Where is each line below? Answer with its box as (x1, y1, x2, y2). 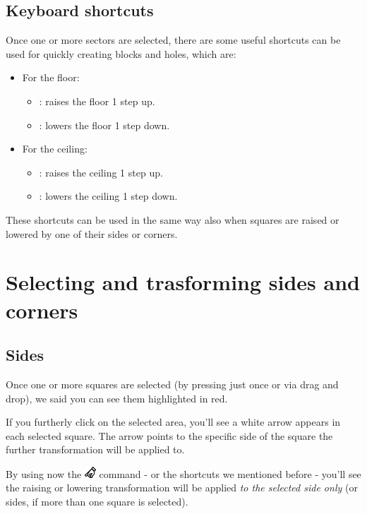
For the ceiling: (22, 141, 88, 156)
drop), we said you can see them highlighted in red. (6, 390, 228, 405)
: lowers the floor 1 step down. (39, 117, 170, 132)
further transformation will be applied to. (6, 442, 185, 457)
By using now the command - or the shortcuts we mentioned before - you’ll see (6, 466, 361, 481)
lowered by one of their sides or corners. (6, 226, 178, 241)
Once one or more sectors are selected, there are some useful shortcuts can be (6, 32, 341, 47)
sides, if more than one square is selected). (6, 494, 188, 509)
